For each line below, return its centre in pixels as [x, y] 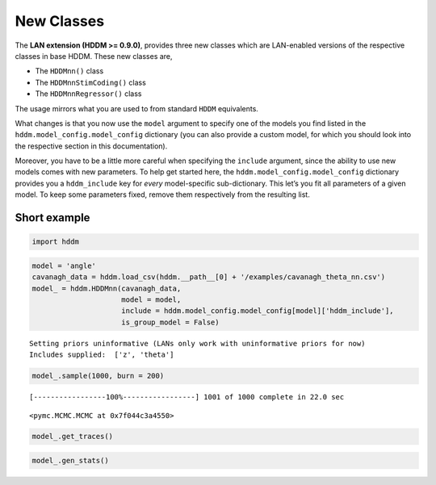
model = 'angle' [64, 265]
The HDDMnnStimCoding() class [91, 82]
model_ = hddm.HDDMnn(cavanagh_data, [107, 288]
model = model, [151, 299]
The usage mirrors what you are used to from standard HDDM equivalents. [136, 108]
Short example [52, 218]
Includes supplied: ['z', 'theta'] [102, 355]
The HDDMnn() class [69, 71]
